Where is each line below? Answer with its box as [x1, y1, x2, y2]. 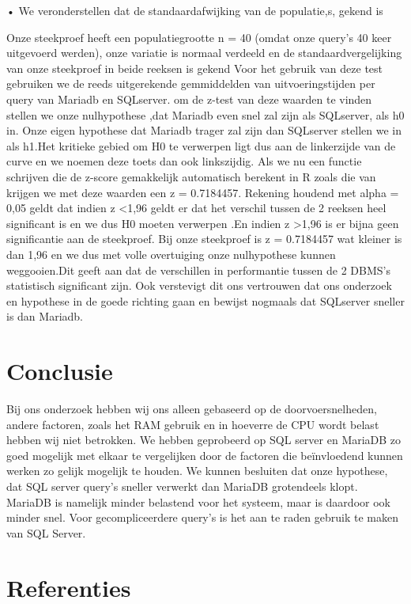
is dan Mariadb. [6, 308, 83, 325]
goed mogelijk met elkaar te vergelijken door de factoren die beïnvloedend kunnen [6, 446, 403, 463]
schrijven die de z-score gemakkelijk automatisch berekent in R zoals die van [6, 168, 376, 184]
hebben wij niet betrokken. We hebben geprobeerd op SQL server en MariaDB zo [6, 431, 402, 448]
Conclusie [6, 355, 113, 387]
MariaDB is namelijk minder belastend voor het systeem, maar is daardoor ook [6, 493, 390, 510]
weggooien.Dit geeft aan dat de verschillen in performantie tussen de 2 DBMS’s [6, 261, 390, 278]
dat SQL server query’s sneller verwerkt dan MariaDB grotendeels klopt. [6, 477, 358, 494]
